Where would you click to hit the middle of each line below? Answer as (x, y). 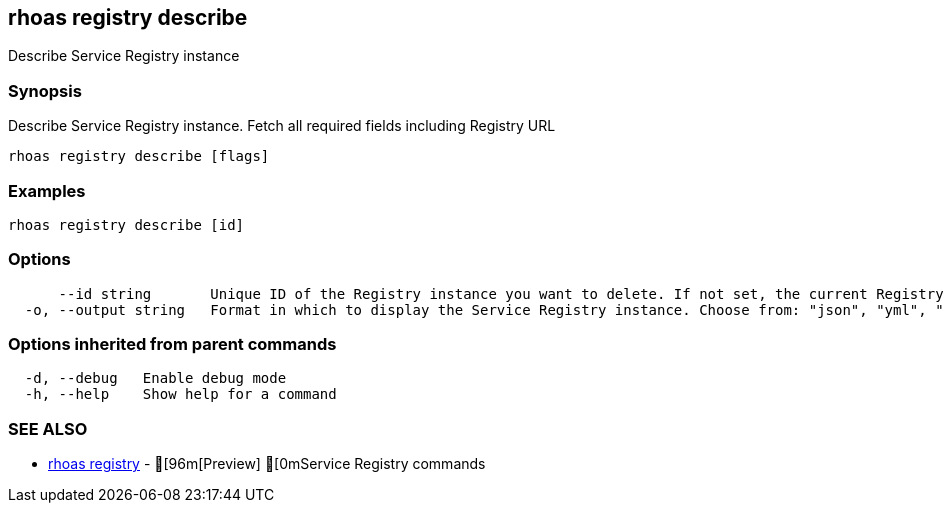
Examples (47, 190)
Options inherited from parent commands (172, 344)
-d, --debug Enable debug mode (155, 378)
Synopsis (45, 90)
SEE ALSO (48, 428)
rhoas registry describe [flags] (139, 156)
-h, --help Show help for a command (180, 394)
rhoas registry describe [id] (126, 224)
